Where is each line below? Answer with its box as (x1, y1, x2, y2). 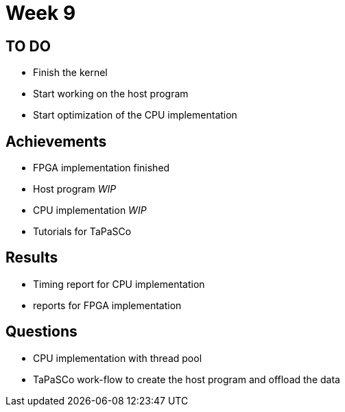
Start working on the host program (33, 88, 189, 100)
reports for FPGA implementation (33, 299, 182, 311)
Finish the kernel (33, 66, 108, 79)
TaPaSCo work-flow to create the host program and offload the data (33, 373, 340, 385)
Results (5, 249, 58, 267)
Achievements (5, 132, 107, 150)
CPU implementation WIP (33, 204, 147, 217)
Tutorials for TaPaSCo (33, 226, 132, 238)
